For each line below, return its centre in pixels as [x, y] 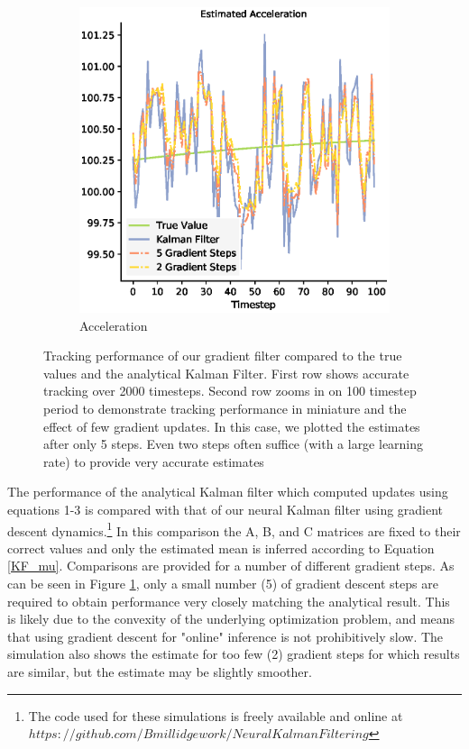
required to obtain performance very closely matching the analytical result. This [229, 601]
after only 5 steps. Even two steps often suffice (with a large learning [234, 444]
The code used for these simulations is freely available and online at [216, 715]
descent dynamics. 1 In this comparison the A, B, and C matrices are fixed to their [234, 529]
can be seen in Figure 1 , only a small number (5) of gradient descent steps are [223, 584]
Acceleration [114, 325]
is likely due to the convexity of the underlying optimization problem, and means [231, 619]
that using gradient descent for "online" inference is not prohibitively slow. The [225, 636]
